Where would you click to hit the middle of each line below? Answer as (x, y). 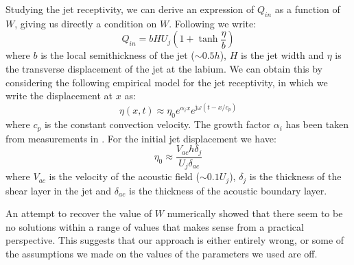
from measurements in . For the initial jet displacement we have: (141, 138)
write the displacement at (59, 96)
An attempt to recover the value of (79, 213)
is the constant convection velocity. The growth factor (157, 124)
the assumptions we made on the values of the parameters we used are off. (162, 253)
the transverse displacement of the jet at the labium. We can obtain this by (164, 68)
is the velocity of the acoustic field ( (125, 176)
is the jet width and (282, 55)
